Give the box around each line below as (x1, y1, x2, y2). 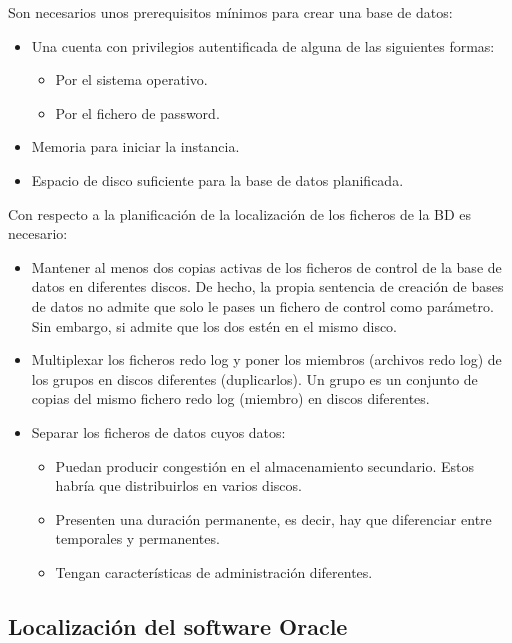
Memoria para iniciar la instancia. (31, 136, 240, 157)
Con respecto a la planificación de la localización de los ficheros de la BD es (8, 203, 472, 224)
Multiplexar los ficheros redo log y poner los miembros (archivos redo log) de (31, 349, 502, 370)
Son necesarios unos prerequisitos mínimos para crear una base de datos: (8, 2, 453, 22)
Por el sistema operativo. (55, 69, 208, 90)
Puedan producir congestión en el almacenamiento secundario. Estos (55, 455, 475, 476)
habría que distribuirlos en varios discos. (55, 475, 302, 496)
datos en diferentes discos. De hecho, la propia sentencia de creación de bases (31, 276, 504, 297)
